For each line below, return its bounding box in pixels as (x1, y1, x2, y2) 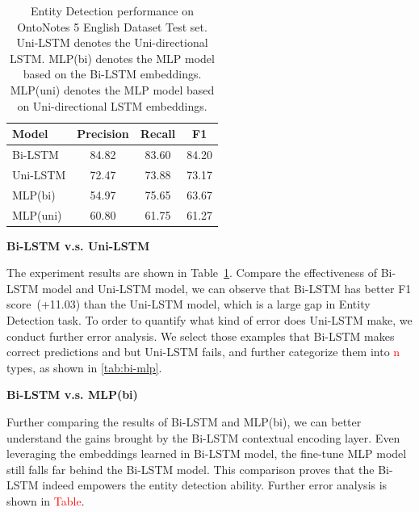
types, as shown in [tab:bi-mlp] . (6, 359, 162, 376)
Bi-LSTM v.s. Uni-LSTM (6, 237, 150, 254)
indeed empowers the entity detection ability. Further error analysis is (42, 476, 388, 493)
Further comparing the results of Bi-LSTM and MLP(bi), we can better (6, 413, 362, 430)
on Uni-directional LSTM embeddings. (17, 97, 207, 114)
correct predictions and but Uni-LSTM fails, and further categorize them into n (6, 343, 400, 360)
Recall (140, 125, 176, 142)
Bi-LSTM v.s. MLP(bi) (6, 386, 138, 403)
